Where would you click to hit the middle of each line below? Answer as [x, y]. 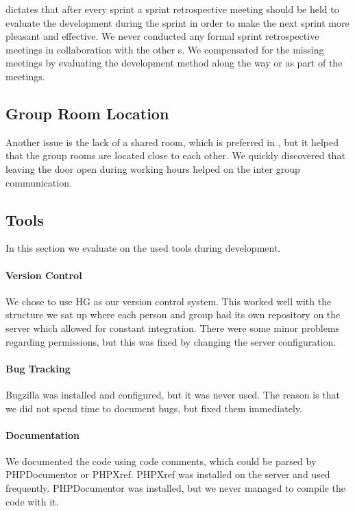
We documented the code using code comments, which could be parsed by [161, 461]
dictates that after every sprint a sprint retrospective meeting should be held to [172, 9]
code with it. [32, 501]
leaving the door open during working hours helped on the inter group [153, 168]
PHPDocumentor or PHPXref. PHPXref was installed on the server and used [168, 474]
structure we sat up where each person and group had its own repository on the [173, 314]
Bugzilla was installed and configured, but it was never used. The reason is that [173, 394]
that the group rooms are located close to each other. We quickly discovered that [175, 155]
